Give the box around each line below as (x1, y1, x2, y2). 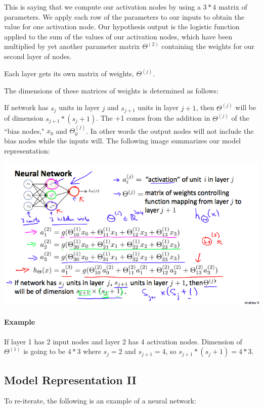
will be (235, 102, 256, 113)
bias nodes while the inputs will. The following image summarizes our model (4, 135, 241, 145)
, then (196, 102, 214, 113)
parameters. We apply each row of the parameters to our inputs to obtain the (4, 11, 244, 22)
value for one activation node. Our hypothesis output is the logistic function (4, 21, 240, 32)
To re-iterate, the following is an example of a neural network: (4, 395, 196, 406)
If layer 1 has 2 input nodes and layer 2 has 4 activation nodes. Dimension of (4, 336, 242, 346)
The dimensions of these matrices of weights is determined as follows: (4, 85, 218, 95)
